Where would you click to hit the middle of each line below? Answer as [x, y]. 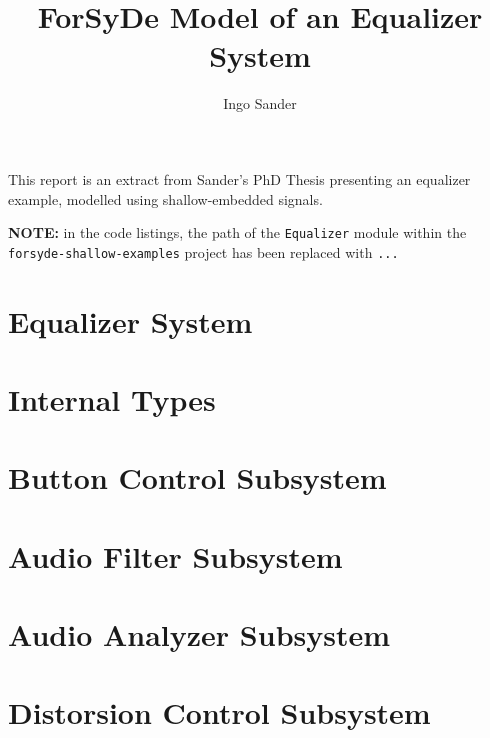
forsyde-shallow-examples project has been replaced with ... [203, 251]
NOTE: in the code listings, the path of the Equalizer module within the [237, 232]
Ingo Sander [260, 103]
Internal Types [112, 398]
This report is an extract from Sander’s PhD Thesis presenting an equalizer [239, 178]
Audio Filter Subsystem [175, 555]
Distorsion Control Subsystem [219, 712]
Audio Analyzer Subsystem [199, 634]
